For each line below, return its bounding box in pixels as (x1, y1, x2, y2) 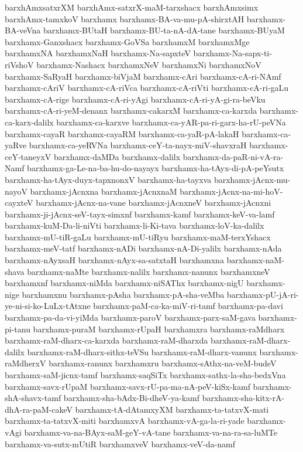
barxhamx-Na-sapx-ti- (193, 47, 272, 59)
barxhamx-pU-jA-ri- (226, 288, 299, 300)
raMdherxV (5, 357, 46, 369)
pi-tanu (5, 322, 30, 335)
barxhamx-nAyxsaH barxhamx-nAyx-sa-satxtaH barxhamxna (5, 254, 224, 266)
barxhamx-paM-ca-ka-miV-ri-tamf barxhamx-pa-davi (93, 300, 283, 312)
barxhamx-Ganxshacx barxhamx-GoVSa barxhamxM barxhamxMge (5, 35, 250, 47)
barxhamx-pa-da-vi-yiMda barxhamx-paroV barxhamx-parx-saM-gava (5, 311, 256, 324)
